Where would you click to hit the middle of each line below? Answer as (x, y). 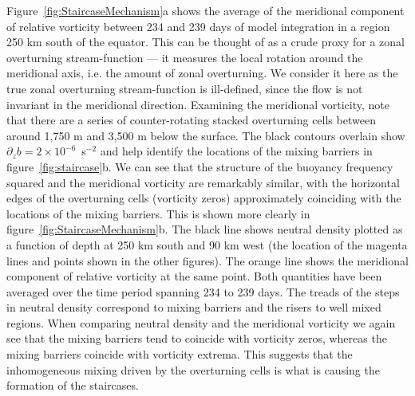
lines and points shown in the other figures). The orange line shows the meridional (207, 260)
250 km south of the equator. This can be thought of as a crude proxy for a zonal (206, 42)
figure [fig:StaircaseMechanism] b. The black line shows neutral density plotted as (205, 229)
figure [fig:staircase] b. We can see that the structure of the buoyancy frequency (200, 166)
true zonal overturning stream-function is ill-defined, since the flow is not (185, 88)
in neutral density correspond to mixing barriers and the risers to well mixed (194, 307)
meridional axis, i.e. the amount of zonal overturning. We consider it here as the (202, 73)
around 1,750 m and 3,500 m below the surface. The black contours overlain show (206, 135)
